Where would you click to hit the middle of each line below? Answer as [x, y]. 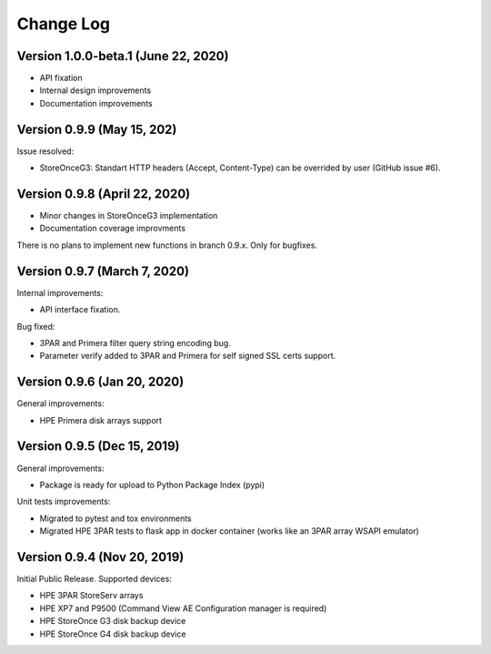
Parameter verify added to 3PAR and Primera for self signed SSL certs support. [188, 356]
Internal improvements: [60, 292]
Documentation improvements [96, 103]
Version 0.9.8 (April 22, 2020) [104, 194]
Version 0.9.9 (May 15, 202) [97, 129]
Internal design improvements [95, 90]
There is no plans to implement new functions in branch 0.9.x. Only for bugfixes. [167, 245]
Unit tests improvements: [64, 502]
